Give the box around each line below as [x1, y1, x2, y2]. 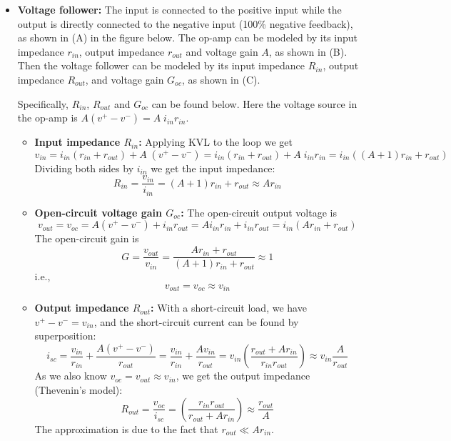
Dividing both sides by [34, 160, 134, 175]
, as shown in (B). [268, 44, 348, 59]
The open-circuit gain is [34, 231, 139, 246]
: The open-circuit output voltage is [181, 204, 337, 219]
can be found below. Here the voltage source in [151, 96, 358, 111]
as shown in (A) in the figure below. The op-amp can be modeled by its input [17, 30, 358, 45]
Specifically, [17, 96, 69, 111]
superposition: [34, 328, 96, 343]
